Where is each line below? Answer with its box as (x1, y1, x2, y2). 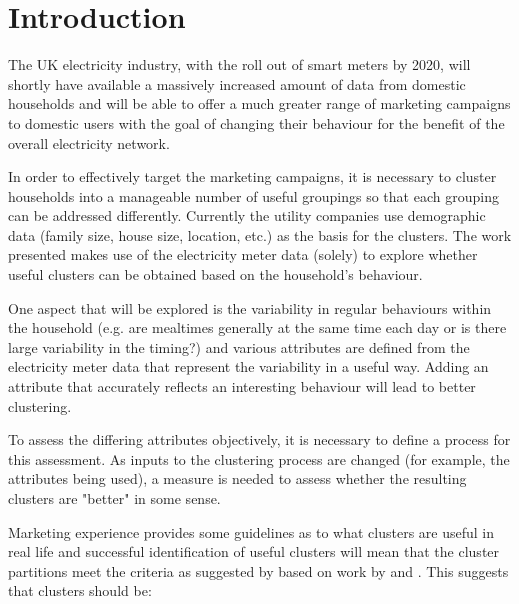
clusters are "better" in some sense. (8, 488, 221, 508)
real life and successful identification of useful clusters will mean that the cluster (8, 541, 500, 562)
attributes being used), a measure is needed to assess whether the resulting (8, 468, 467, 489)
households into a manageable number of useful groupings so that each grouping (8, 185, 499, 206)
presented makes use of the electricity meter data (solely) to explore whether (8, 244, 478, 265)
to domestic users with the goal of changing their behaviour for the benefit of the (8, 112, 505, 133)
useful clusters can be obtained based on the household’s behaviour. (8, 264, 423, 285)
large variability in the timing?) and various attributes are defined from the (8, 336, 470, 357)
